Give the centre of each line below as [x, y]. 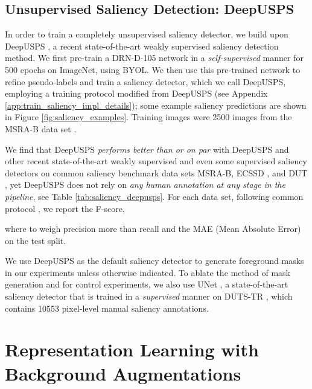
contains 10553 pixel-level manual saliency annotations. [107, 308]
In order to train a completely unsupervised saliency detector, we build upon [147, 34]
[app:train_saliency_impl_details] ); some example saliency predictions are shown [156, 105]
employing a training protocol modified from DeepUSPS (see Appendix [136, 93]
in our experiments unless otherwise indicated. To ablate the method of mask [148, 272]
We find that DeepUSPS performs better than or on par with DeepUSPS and [147, 149]
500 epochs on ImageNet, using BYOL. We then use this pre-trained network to [153, 69]
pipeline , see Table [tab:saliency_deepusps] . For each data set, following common [154, 196]
